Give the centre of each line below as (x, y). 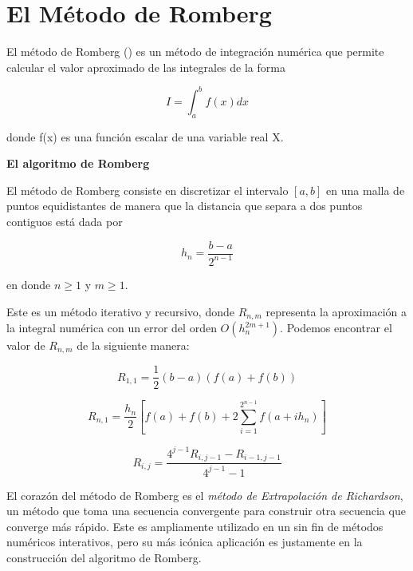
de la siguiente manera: (133, 345)
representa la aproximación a (336, 311)
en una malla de (366, 190)
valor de (26, 345)
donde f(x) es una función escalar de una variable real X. (145, 136)
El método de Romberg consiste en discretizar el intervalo (147, 190)
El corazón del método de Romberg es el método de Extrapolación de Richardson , (205, 495)
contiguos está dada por (65, 221)
